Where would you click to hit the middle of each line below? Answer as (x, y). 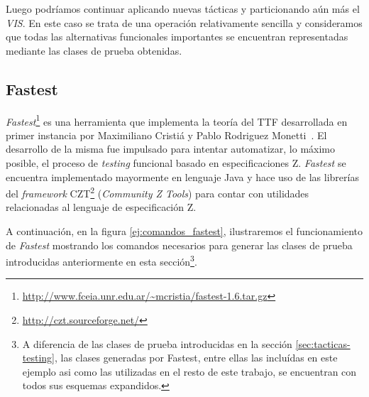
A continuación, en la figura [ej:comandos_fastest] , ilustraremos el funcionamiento (184, 231)
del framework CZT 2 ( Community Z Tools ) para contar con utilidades (158, 192)
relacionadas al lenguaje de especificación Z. (101, 207)
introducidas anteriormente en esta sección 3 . (101, 260)
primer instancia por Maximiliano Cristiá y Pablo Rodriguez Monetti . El (166, 135)
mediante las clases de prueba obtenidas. (94, 50)
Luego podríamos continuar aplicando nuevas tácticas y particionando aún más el (183, 9)
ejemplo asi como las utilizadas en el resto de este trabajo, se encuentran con (189, 371)
